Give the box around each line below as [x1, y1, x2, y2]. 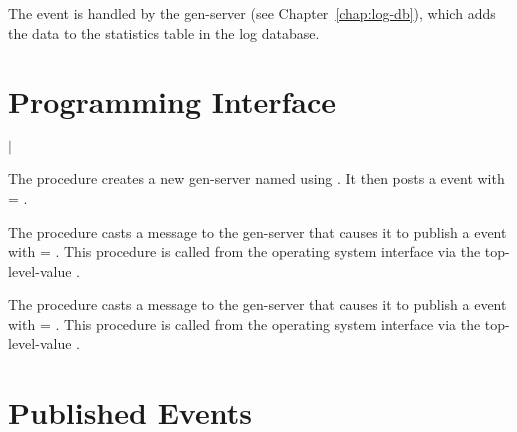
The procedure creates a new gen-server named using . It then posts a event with [8, 168, 505, 189]
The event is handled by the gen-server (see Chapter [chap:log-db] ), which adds [8, 3, 496, 23]
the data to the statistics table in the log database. [8, 22, 320, 43]
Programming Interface [8, 81, 336, 122]
